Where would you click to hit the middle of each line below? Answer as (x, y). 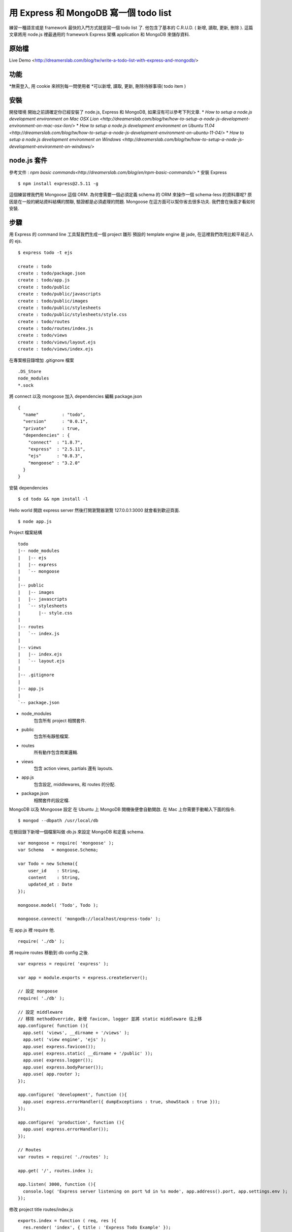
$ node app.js (35, 522)
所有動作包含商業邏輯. (56, 753)
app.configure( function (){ (53, 1026)
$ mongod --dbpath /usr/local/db (58, 821)
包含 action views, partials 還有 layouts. (74, 768)
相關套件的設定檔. (52, 800)
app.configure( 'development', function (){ (73, 1095)
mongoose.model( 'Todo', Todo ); (58, 905)
